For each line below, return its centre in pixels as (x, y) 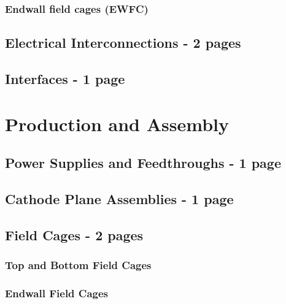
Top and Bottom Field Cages (78, 265)
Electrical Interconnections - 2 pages (123, 43)
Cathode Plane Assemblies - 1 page (119, 198)
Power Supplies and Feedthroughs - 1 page (143, 163)
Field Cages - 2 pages (74, 234)
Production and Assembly (117, 123)
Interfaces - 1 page (65, 79)
